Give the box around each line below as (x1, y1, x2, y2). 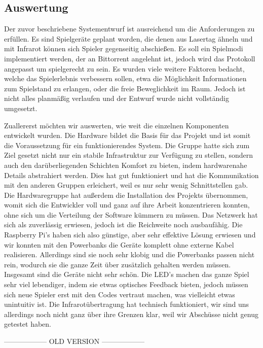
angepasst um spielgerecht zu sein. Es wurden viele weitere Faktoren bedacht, (4, 63, 245, 74)
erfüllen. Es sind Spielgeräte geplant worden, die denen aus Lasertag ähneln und (4, 33, 253, 44)
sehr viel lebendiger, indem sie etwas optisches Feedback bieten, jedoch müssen (4, 279, 248, 290)
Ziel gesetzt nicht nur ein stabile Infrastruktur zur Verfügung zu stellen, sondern (4, 150, 253, 160)
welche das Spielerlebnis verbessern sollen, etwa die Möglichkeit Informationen (4, 73, 247, 84)
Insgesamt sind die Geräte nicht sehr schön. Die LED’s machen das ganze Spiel (4, 269, 249, 280)
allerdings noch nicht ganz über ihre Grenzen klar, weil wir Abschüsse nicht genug (4, 308, 258, 319)
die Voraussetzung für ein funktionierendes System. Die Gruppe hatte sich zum (4, 140, 250, 150)
